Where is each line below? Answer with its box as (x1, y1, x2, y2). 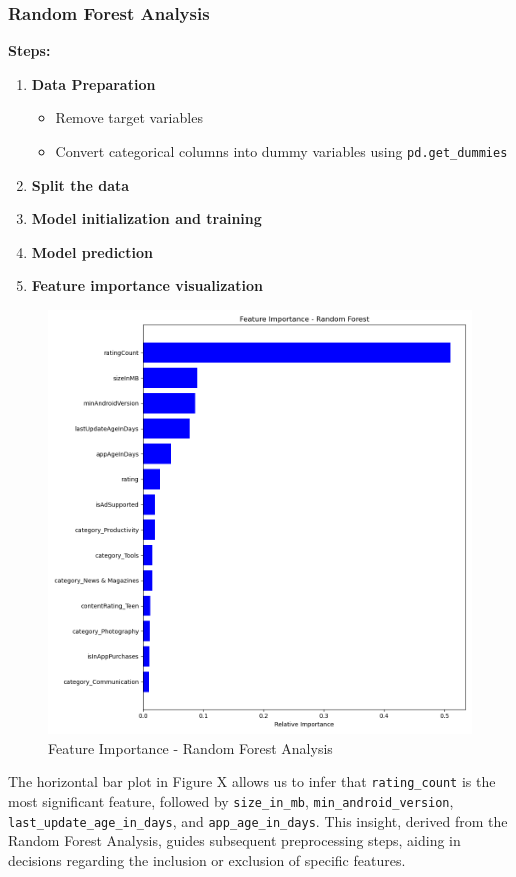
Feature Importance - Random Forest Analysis (48, 737, 333, 758)
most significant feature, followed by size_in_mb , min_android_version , (8, 790, 454, 811)
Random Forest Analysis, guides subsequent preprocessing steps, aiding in (8, 830, 461, 851)
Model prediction (31, 241, 153, 262)
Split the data (31, 174, 130, 195)
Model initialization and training (31, 208, 262, 229)
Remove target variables (55, 107, 203, 128)
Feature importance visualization (31, 275, 263, 296)
